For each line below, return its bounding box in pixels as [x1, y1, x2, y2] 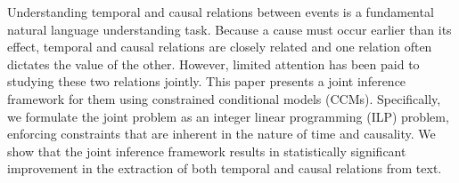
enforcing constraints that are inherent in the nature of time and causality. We [7, 124, 436, 143]
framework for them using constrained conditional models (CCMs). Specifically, [7, 89, 441, 107]
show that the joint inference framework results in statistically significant [7, 141, 406, 160]
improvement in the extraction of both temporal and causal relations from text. [7, 159, 442, 178]
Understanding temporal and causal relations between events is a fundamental [7, 3, 434, 20]
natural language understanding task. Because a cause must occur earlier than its [7, 20, 452, 38]
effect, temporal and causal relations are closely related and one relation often [7, 37, 432, 56]
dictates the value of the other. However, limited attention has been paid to [7, 54, 420, 73]
